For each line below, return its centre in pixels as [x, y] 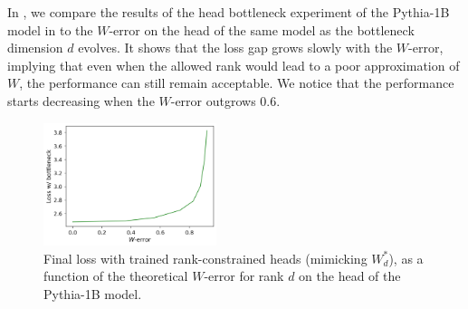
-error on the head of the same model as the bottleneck [262, 29]
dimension [35, 48]
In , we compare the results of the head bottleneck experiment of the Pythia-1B [229, 12]
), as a [406, 258]
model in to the [50, 29]
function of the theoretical [116, 276]
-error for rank [244, 276]
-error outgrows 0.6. [225, 100]
